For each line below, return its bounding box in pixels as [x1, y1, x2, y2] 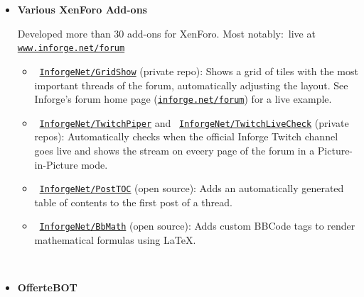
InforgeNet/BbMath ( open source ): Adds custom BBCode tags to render [39, 218, 355, 233]
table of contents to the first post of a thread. [34, 194, 232, 209]
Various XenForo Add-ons [17, 2, 147, 16]
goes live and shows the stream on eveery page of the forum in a [34, 143, 315, 157]
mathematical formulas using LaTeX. [34, 232, 196, 247]
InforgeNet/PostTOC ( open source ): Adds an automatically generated [39, 181, 344, 196]
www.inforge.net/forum [17, 43, 125, 54]
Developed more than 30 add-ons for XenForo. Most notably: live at [17, 26, 316, 40]
